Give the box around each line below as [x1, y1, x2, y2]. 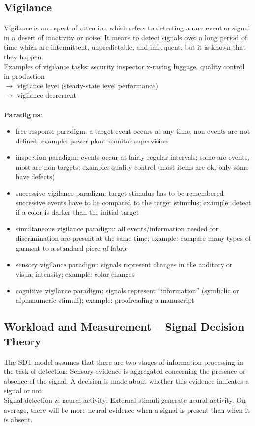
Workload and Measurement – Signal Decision [4, 319, 245, 334]
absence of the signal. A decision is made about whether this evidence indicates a [4, 375, 249, 386]
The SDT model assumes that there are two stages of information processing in [4, 356, 243, 367]
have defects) [15, 171, 55, 181]
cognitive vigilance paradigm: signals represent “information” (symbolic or [15, 285, 239, 295]
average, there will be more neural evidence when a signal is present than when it [4, 404, 250, 415]
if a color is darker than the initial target [15, 207, 139, 217]
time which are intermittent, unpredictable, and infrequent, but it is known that [4, 42, 246, 52]
